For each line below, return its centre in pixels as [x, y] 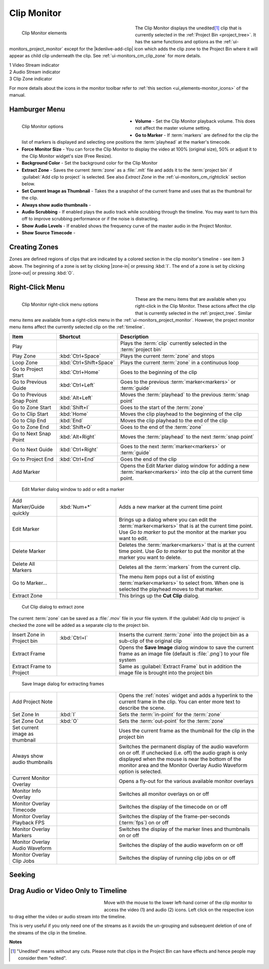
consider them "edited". [42, 958]
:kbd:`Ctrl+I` [74, 638]
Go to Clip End [29, 420]
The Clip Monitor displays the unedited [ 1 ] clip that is [188, 28]
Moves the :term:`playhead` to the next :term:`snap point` [187, 436]
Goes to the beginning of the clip [159, 372]
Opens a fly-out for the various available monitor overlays [186, 781]
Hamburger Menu [37, 109]
